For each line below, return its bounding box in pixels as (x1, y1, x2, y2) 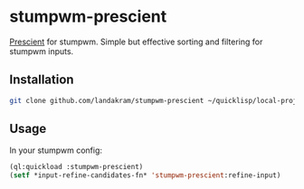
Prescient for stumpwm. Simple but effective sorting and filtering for (9, 36, 263, 47)
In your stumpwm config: (9, 145, 102, 156)
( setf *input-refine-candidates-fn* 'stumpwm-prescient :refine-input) (9, 171, 281, 180)
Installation (9, 72, 74, 88)
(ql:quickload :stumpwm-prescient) (9, 163, 144, 172)
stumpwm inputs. (9, 45, 74, 56)
